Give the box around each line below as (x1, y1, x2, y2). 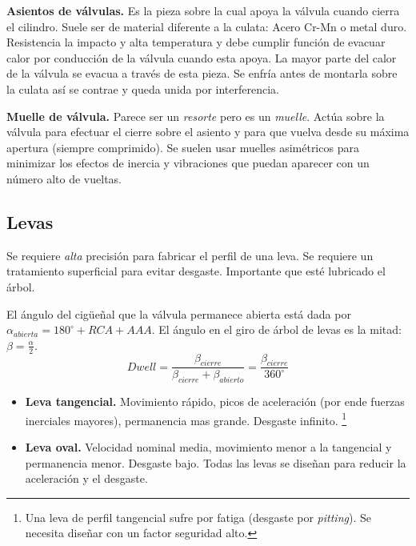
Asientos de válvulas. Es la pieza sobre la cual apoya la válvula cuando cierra (6, 2, 400, 18)
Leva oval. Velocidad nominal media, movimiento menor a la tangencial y (25, 439, 392, 455)
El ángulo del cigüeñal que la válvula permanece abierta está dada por (6, 305, 351, 322)
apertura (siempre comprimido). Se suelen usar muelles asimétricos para (6, 139, 359, 155)
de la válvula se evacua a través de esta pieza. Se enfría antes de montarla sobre (6, 65, 398, 82)
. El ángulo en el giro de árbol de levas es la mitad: (151, 321, 402, 338)
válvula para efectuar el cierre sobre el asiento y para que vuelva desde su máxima (6, 123, 410, 140)
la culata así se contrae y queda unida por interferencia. (6, 80, 279, 97)
